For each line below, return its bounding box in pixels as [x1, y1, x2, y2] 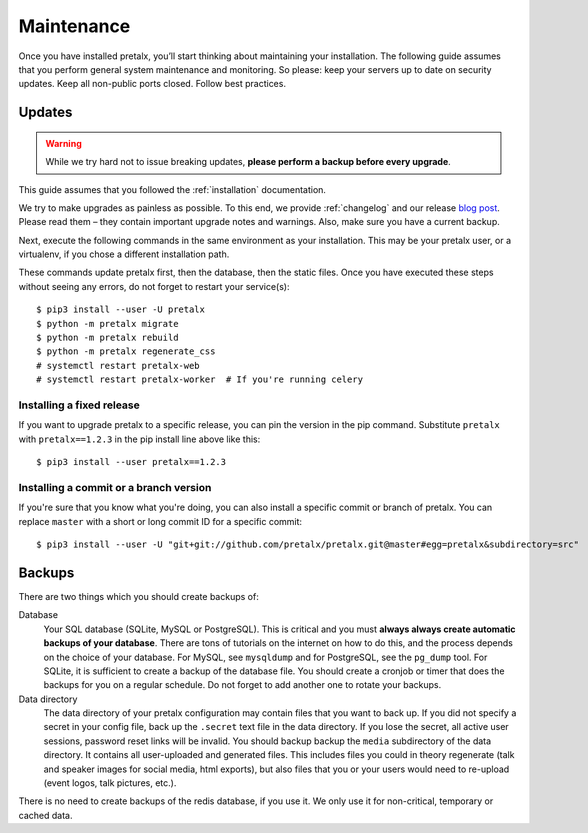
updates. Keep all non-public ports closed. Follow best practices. [18, 78, 287, 90]
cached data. [18, 809, 73, 821]
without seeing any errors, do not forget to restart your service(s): [18, 280, 290, 292]
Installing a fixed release [18, 398, 140, 412]
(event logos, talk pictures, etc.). [43, 777, 177, 789]
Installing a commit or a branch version [18, 480, 212, 494]
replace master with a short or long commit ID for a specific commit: [18, 515, 303, 527]
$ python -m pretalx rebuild [36, 332, 179, 344]
